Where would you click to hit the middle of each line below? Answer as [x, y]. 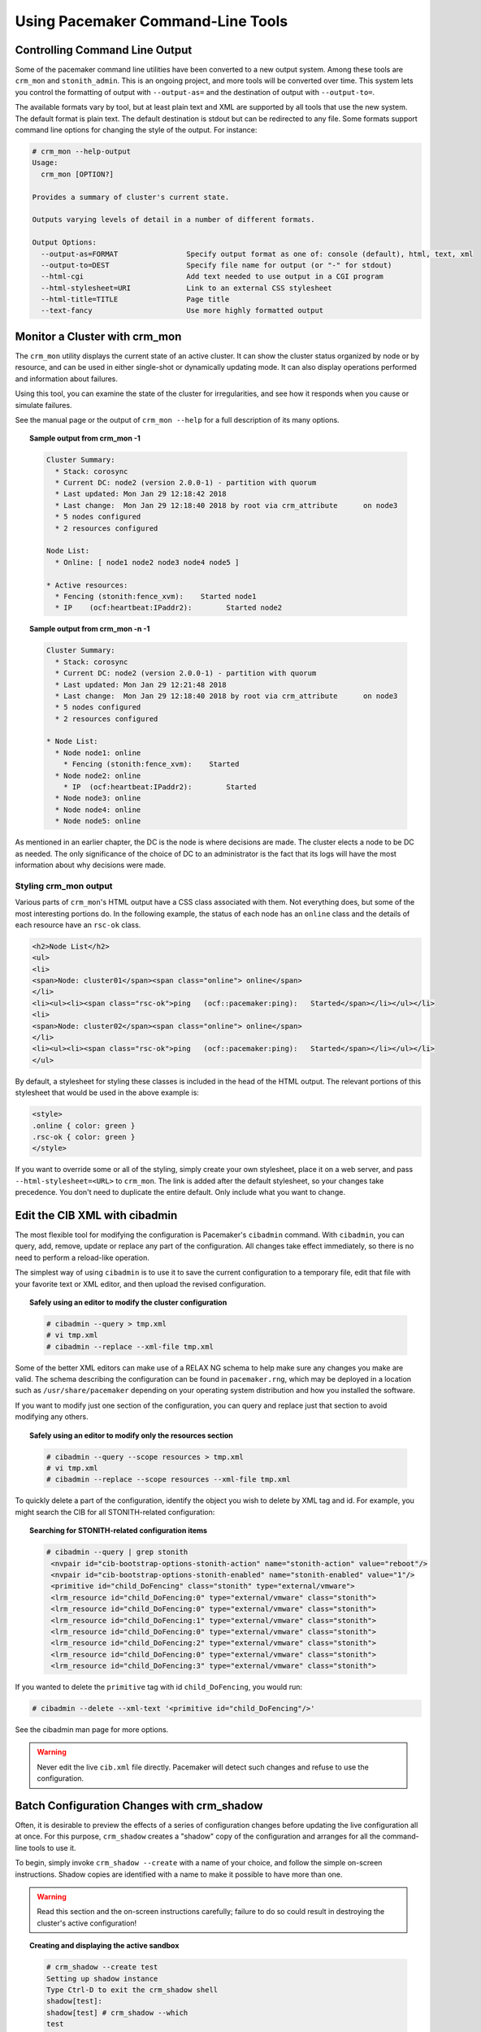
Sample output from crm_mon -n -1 [90, 629]
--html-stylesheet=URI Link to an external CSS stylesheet [186, 288]
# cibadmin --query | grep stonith [117, 1552]
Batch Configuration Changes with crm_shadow [139, 1806]
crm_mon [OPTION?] [77, 174]
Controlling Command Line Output [104, 50]
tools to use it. [52, 1847]
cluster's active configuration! [87, 1923]
